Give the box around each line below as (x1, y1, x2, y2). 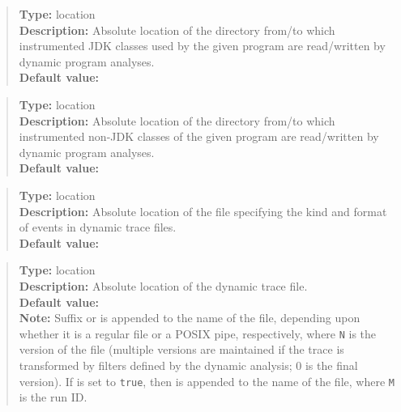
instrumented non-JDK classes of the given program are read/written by (19, 128, 379, 145)
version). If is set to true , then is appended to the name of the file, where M (19, 372, 395, 389)
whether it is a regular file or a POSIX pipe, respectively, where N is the (19, 325, 377, 342)
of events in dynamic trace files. (19, 219, 177, 236)
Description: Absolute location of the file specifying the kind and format (19, 202, 387, 219)
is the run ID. (19, 389, 87, 406)
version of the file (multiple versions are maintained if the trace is (19, 341, 344, 358)
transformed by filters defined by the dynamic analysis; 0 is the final (19, 356, 358, 373)
